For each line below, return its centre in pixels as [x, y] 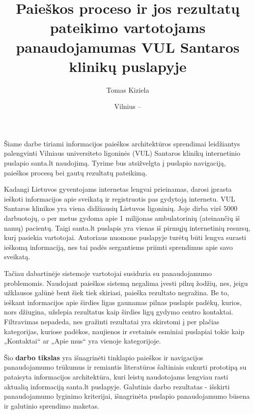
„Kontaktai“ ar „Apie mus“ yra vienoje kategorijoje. [83, 341]
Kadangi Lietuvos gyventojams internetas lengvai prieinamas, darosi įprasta [118, 189]
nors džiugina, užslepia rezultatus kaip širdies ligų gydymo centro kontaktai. [119, 312]
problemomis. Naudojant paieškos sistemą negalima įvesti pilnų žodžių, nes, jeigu [126, 283]
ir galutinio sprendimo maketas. [52, 405]
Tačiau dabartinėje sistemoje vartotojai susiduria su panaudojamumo [108, 273]
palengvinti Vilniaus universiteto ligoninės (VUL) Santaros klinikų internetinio [122, 153]
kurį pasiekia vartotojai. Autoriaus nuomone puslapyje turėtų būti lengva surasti [125, 237]
